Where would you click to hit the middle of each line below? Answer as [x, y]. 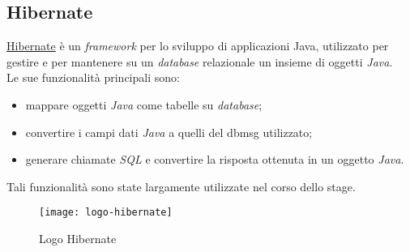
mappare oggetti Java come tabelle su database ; [144, 104]
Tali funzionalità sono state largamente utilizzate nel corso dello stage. [181, 186]
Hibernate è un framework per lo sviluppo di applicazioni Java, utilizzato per [198, 46]
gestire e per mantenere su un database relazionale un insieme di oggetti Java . [200, 61]
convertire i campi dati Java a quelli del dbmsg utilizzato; [169, 132]
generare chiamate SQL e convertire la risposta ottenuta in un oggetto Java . [215, 159]
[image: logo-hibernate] [106, 213]
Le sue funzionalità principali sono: [93, 77]
